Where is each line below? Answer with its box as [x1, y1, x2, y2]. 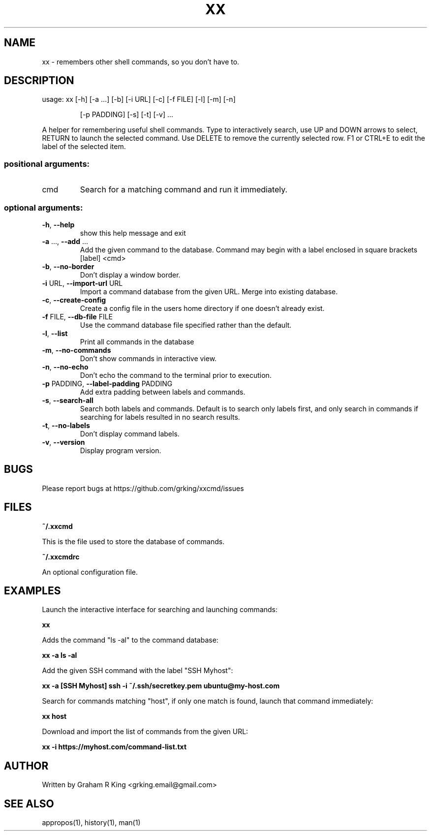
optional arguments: [4, 202, 83, 213]
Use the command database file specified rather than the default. [80, 320, 292, 329]
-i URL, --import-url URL [42, 278, 123, 287]
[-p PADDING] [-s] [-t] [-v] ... [80, 110, 174, 119]
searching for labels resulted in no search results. [80, 412, 240, 421]
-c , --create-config [42, 295, 106, 304]
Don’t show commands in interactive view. [80, 354, 217, 363]
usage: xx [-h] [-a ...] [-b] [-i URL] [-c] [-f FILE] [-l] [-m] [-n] [42, 95, 236, 104]
